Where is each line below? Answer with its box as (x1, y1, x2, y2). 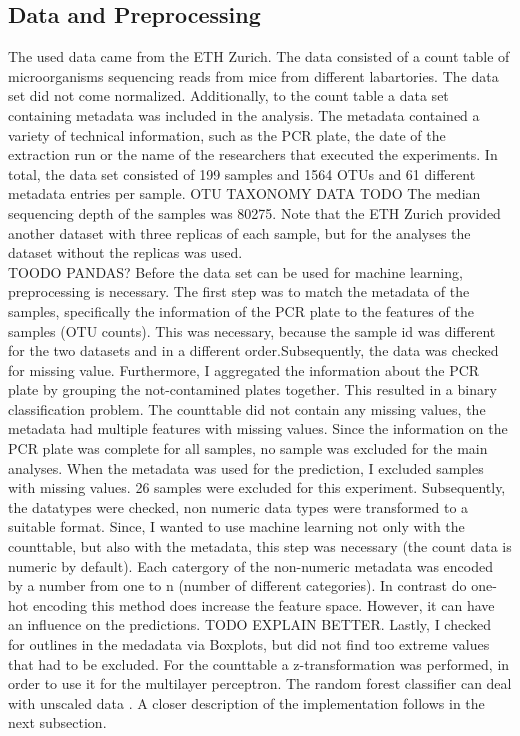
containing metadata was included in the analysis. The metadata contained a (8, 104, 480, 125)
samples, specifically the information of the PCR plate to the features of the (8, 300, 474, 321)
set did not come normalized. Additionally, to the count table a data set (8, 85, 449, 106)
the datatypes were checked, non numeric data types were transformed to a (8, 496, 469, 517)
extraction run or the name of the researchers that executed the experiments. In (8, 144, 498, 165)
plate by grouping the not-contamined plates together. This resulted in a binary (8, 379, 497, 400)
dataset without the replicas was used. (8, 242, 243, 263)
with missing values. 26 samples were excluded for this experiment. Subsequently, (8, 477, 506, 498)
